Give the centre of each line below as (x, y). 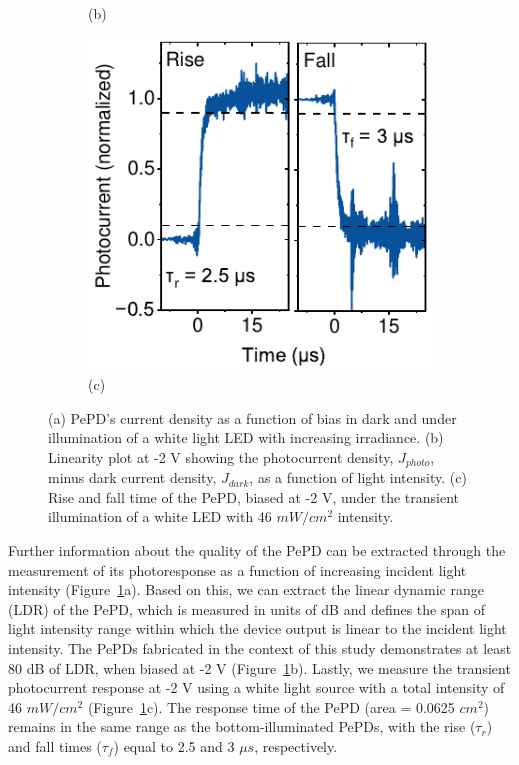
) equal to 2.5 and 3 (174, 745)
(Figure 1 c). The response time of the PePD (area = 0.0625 (271, 706)
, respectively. (296, 745)
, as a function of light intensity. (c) (358, 477)
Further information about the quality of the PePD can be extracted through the (257, 549)
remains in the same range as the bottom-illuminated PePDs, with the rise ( (242, 726)
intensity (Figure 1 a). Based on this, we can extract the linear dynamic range (246, 589)
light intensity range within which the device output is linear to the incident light (257, 628)
